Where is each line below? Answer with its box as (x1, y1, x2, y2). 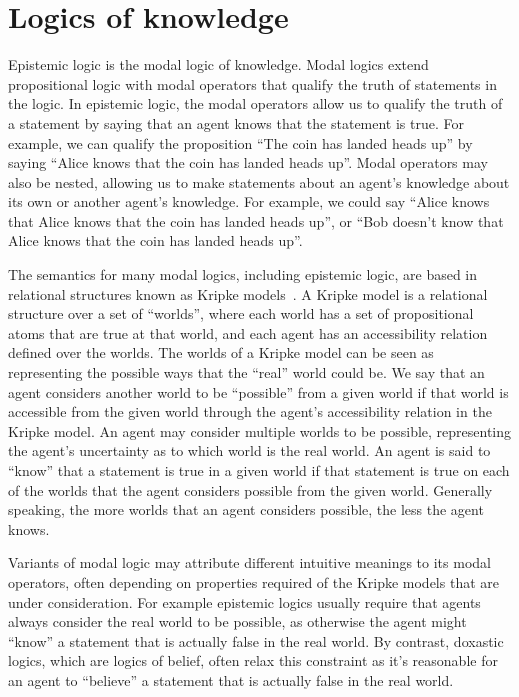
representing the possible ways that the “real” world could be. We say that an (8, 362, 485, 383)
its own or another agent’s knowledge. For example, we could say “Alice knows (8, 191, 490, 212)
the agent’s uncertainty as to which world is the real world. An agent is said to (8, 440, 491, 461)
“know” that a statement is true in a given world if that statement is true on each (8, 460, 510, 480)
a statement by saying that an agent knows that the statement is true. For (8, 112, 465, 133)
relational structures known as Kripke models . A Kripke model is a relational (8, 283, 488, 304)
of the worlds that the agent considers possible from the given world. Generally (8, 479, 493, 500)
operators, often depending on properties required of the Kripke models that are (8, 571, 499, 592)
